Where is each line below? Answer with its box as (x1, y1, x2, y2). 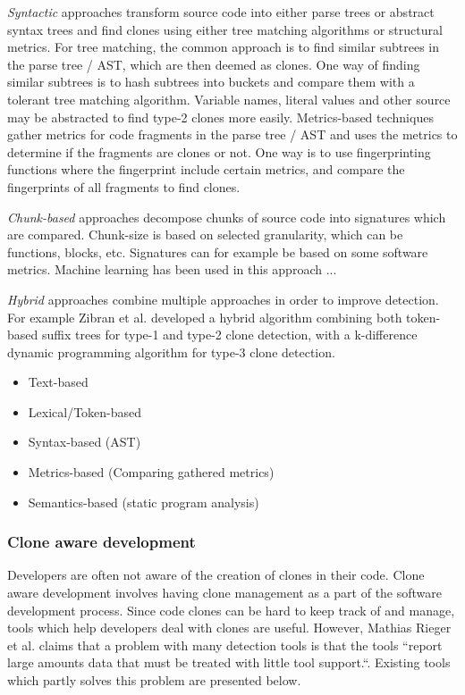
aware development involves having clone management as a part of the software (7, 583, 443, 602)
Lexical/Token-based (28, 402, 142, 421)
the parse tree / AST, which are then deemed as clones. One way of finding (7, 54, 420, 73)
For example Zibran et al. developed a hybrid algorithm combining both (7, 307, 402, 326)
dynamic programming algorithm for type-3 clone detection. (7, 342, 335, 361)
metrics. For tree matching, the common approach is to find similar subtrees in (7, 38, 440, 56)
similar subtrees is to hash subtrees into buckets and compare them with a (7, 72, 415, 91)
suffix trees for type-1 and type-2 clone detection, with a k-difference (41, 325, 418, 344)
